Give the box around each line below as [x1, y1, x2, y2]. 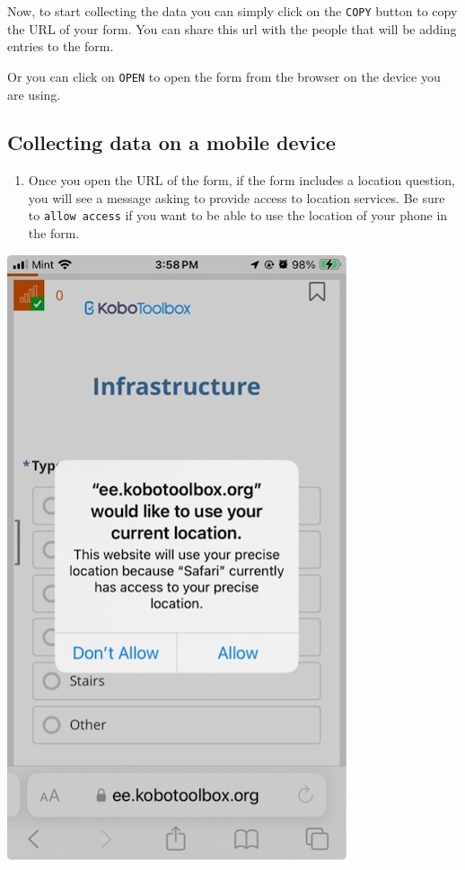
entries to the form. [7, 37, 114, 56]
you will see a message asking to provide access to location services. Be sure [28, 188, 445, 207]
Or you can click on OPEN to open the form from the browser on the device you [7, 67, 441, 85]
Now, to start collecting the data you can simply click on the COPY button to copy [7, 2, 458, 20]
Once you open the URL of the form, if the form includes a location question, [28, 171, 455, 190]
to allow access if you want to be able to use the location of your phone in [28, 206, 448, 225]
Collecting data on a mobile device [7, 129, 336, 156]
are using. [7, 84, 61, 103]
